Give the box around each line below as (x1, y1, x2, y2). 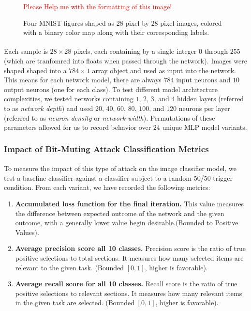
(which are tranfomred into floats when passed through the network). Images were (4, 55, 247, 65)
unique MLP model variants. (162, 122, 247, 132)
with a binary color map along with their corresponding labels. (23, 27, 209, 37)
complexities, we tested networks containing (4, 93, 133, 104)
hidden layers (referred (177, 93, 244, 104)
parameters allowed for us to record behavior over (4, 122, 151, 132)
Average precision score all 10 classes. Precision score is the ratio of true (15, 243, 246, 253)
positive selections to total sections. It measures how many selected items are (15, 252, 244, 263)
